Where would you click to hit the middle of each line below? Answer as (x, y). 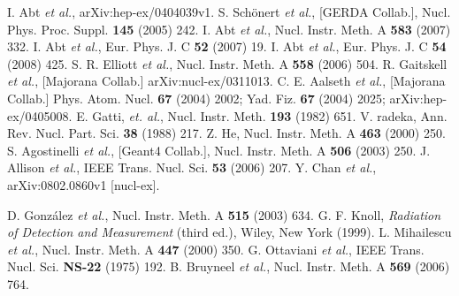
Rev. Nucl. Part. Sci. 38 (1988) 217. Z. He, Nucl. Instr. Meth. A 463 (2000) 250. (226, 133)
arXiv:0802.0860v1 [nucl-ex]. (84, 184)
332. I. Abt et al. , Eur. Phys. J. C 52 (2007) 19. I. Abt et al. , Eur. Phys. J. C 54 (227, 46)
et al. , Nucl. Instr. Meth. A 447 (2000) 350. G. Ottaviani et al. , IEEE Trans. (216, 249)
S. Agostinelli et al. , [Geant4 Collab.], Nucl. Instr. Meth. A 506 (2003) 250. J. (219, 150)
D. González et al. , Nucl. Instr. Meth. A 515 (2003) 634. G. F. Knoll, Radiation (224, 214)
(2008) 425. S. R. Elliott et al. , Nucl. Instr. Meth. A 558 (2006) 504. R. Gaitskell (227, 63)
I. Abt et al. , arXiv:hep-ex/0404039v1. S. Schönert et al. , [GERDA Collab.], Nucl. (229, 11)
